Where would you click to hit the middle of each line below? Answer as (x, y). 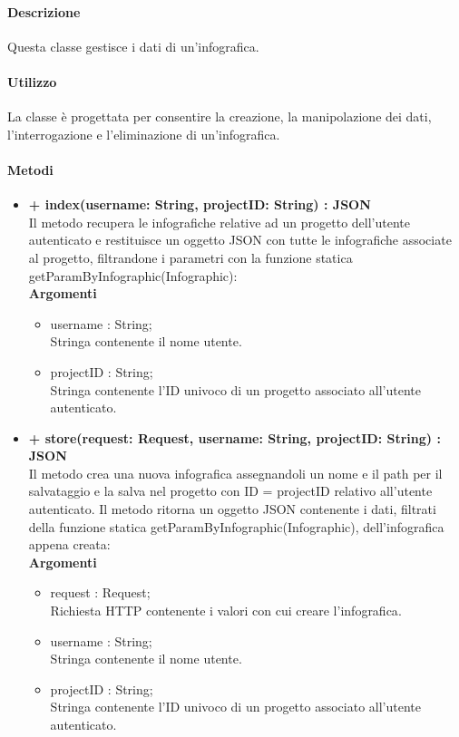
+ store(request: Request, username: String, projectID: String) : (234, 437)
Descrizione (44, 11)
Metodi (30, 169)
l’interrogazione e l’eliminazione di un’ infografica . (144, 134)
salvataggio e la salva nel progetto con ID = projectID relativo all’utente (230, 491)
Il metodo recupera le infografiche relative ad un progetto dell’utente (220, 222)
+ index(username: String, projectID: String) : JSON (200, 204)
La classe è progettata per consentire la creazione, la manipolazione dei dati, (220, 116)
